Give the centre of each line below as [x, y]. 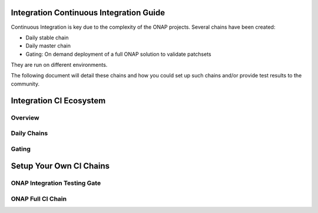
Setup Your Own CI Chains [60, 166]
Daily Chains [29, 133]
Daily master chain [48, 46]
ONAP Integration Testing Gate [56, 183]
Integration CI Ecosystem [58, 101]
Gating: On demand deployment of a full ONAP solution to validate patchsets [118, 54]
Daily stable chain [47, 38]
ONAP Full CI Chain [39, 198]
